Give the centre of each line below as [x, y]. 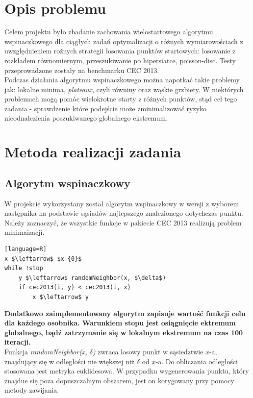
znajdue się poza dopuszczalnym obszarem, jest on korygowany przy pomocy [120, 380]
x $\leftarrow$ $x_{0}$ [43, 259]
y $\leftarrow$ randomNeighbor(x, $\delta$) [92, 278]
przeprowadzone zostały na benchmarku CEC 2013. [82, 70]
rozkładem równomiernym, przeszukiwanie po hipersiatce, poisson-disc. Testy [120, 60]
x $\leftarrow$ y [61, 297]
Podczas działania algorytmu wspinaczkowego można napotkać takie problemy [122, 80]
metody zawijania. [32, 390]
